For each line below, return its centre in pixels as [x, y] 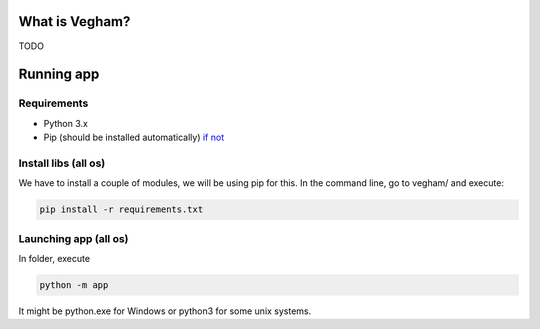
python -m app [74, 284]
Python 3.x [66, 123]
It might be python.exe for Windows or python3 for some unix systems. [165, 311]
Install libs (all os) [62, 163]
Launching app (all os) [73, 238]
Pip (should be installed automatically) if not [134, 137]
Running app [59, 74]
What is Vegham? [74, 21]
